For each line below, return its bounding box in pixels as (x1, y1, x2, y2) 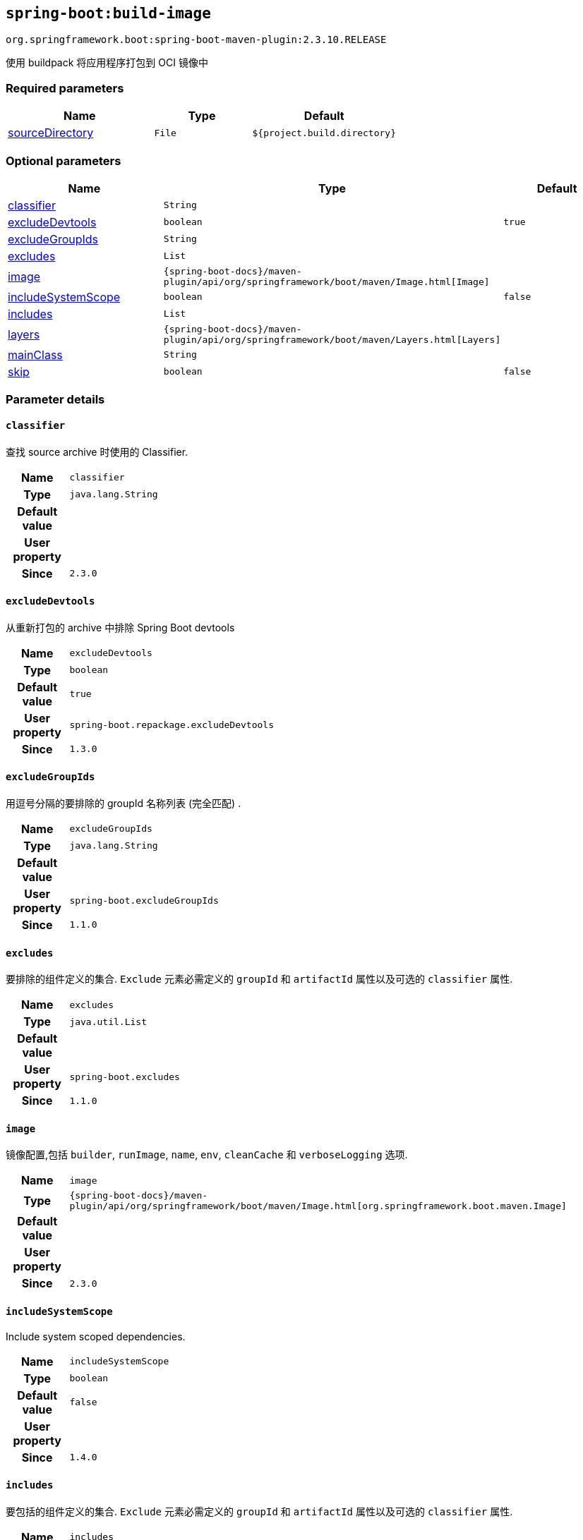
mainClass (8, 347, 63, 362)
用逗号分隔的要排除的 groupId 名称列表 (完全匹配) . (6, 796, 241, 809)
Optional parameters (6, 153, 121, 168)
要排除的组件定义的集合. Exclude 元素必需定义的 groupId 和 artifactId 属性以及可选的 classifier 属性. (6, 973, 513, 986)
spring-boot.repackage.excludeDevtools (69, 720, 274, 731)
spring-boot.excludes (69, 1071, 180, 1082)
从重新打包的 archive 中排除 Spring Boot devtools (6, 621, 235, 633)
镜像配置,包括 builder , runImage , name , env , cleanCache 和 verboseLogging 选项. (6, 1148, 408, 1161)
